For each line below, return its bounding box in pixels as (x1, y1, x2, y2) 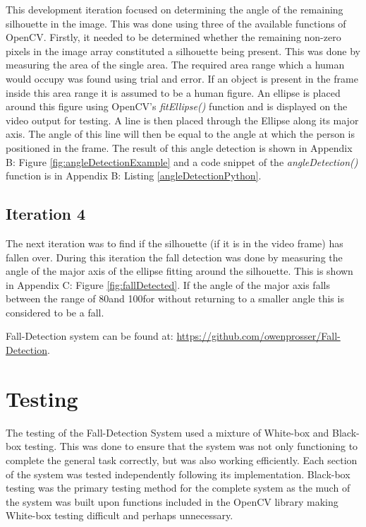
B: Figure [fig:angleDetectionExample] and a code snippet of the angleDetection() (6, 154, 358, 169)
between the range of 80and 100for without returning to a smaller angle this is (6, 291, 344, 306)
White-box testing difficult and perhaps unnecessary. (6, 508, 233, 523)
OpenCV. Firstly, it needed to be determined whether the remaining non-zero (6, 30, 341, 45)
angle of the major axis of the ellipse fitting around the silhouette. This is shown (6, 263, 353, 278)
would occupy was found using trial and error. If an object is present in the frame (6, 71, 358, 85)
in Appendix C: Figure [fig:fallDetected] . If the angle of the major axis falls (6, 277, 330, 292)
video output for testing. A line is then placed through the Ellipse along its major (6, 112, 359, 127)
